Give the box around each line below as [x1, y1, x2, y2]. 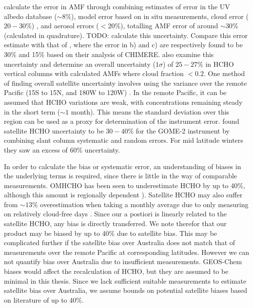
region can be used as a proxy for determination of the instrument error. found [4, 116, 239, 126]
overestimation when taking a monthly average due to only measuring [40, 199, 249, 209]
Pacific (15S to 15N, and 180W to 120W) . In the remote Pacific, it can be [4, 87, 227, 97]
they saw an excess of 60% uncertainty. [4, 144, 120, 154]
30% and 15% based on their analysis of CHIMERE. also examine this [4, 49, 214, 59]
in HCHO [205, 58, 234, 69]
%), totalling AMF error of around [115, 20, 218, 31]
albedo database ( [4, 11, 57, 21]
